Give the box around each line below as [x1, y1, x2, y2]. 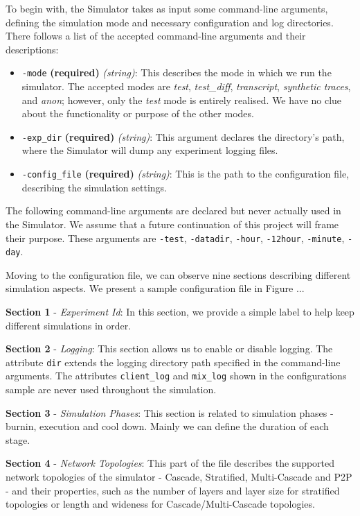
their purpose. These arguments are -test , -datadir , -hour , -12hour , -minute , [6, 230, 345, 245]
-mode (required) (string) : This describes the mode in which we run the [21, 65, 332, 80]
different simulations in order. [6, 318, 132, 332]
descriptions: [6, 42, 59, 56]
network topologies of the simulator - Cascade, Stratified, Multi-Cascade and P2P [6, 470, 352, 484]
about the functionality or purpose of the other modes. [21, 106, 254, 121]
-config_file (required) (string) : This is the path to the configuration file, [21, 166, 350, 181]
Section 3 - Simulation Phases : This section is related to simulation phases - [6, 405, 334, 420]
